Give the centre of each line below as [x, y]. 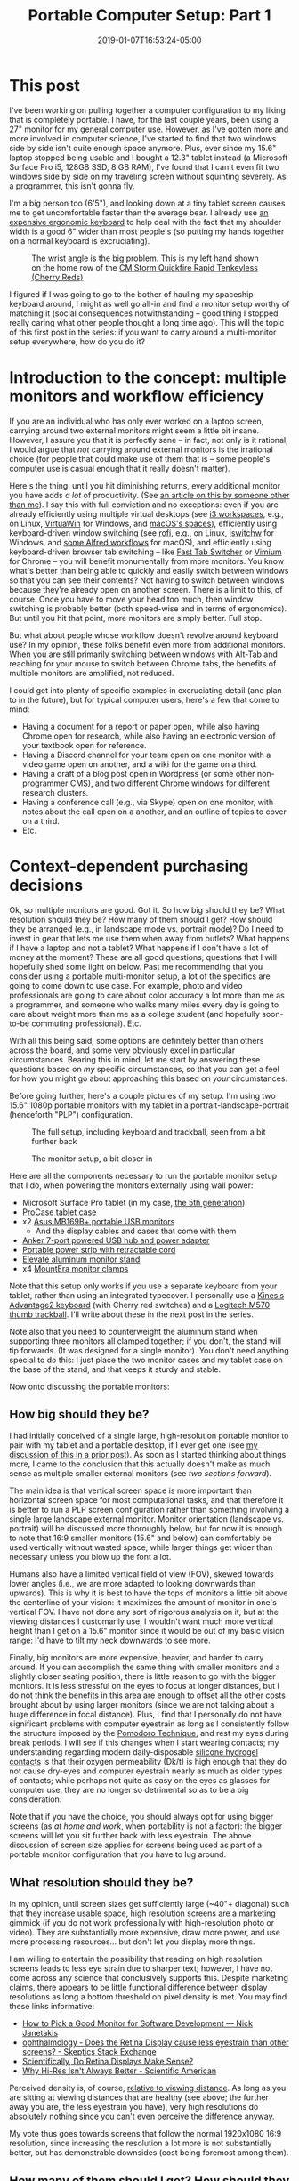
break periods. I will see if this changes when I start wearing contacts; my [144, 1743]
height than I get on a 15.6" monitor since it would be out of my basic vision [147, 1631]
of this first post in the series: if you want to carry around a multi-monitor [143, 332]
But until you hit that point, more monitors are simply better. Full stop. [136, 618]
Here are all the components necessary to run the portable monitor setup [143, 1175]
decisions [46, 885]
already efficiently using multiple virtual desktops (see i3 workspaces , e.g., [147, 513]
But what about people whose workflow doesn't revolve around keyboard [144, 635]
